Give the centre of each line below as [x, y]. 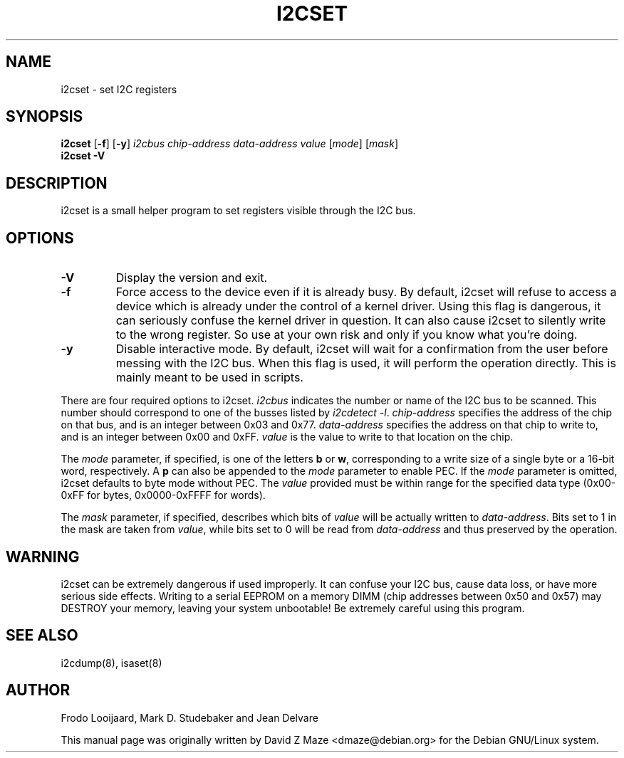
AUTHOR [38, 690]
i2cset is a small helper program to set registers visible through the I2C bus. [238, 211]
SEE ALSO [42, 636]
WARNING [43, 557]
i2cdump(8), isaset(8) [111, 663]
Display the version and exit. [192, 278]
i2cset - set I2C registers [119, 89]
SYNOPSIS [45, 117]
